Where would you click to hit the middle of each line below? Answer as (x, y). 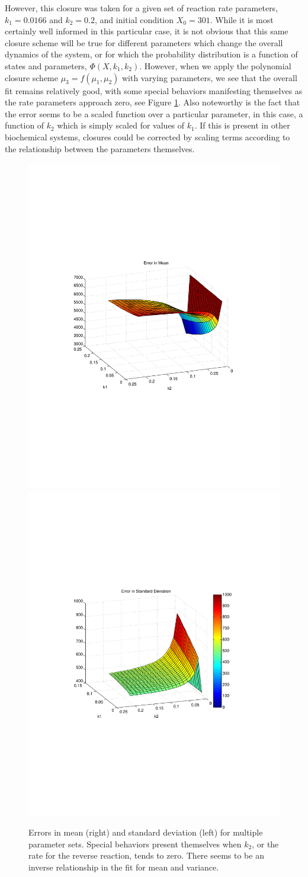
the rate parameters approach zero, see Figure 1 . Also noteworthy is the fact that (153, 102)
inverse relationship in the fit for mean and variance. (124, 867)
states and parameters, (46, 65)
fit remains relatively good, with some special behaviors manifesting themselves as (154, 90)
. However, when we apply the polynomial (215, 65)
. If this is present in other (242, 125)
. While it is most (242, 19)
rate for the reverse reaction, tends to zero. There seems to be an (146, 855)
